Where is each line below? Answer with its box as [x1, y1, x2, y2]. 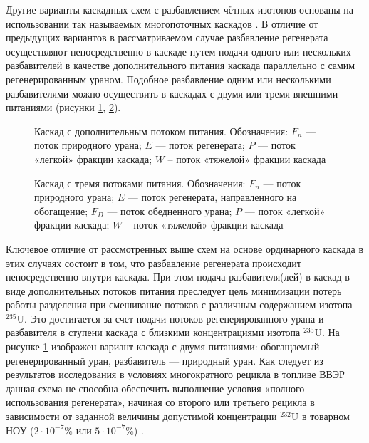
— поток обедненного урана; [107, 203, 232, 218]
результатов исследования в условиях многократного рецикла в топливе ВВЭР [6, 367, 345, 382]
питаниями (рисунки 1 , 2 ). [6, 100, 121, 115]
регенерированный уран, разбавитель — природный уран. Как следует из [6, 353, 323, 368]
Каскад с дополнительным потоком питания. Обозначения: [34, 123, 289, 138]
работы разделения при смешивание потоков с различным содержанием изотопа [6, 297, 353, 312]
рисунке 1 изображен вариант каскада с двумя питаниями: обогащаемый [6, 339, 320, 354]
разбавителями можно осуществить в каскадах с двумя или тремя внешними [6, 85, 338, 100]
